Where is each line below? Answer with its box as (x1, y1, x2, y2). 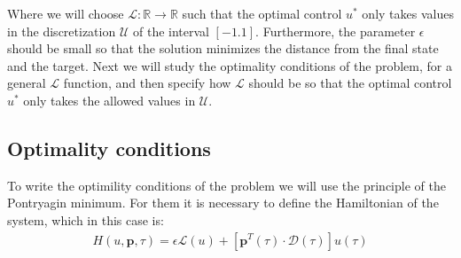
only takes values (362, 4, 454, 22)
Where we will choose (7, 4, 124, 22)
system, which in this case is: (7, 210, 164, 229)
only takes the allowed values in (23, 90, 196, 109)
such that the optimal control (182, 4, 342, 22)
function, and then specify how (63, 74, 231, 92)
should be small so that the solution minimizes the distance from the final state (7, 39, 439, 58)
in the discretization (7, 21, 116, 40)
